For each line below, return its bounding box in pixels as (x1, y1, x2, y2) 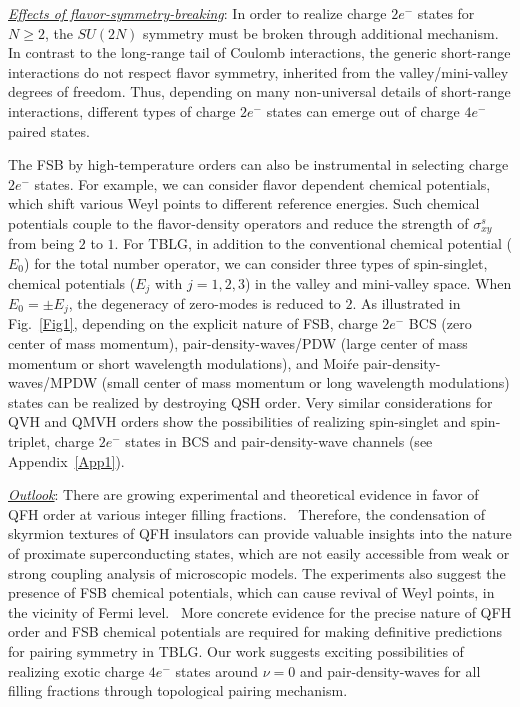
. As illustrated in (352, 293, 461, 314)
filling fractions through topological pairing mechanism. (8, 680, 348, 701)
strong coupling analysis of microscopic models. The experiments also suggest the (8, 562, 506, 583)
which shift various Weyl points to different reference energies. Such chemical (8, 193, 480, 214)
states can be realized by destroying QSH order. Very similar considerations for (8, 391, 493, 412)
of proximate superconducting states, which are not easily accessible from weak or (8, 543, 510, 564)
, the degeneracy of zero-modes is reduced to (68, 293, 341, 314)
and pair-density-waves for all (299, 660, 481, 681)
